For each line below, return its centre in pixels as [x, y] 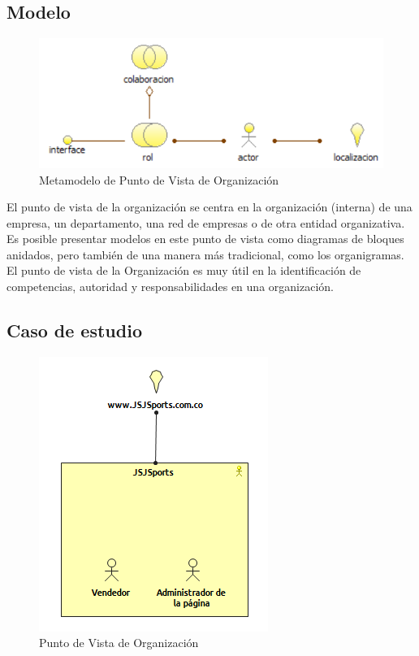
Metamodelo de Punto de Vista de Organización [159, 179]
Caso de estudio [74, 330]
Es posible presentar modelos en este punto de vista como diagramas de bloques [205, 239]
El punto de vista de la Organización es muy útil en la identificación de [184, 270]
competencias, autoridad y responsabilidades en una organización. [170, 287]
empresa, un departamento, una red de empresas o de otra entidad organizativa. [206, 222]
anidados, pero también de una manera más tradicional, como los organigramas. [205, 254]
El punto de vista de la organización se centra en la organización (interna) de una [209, 207]
